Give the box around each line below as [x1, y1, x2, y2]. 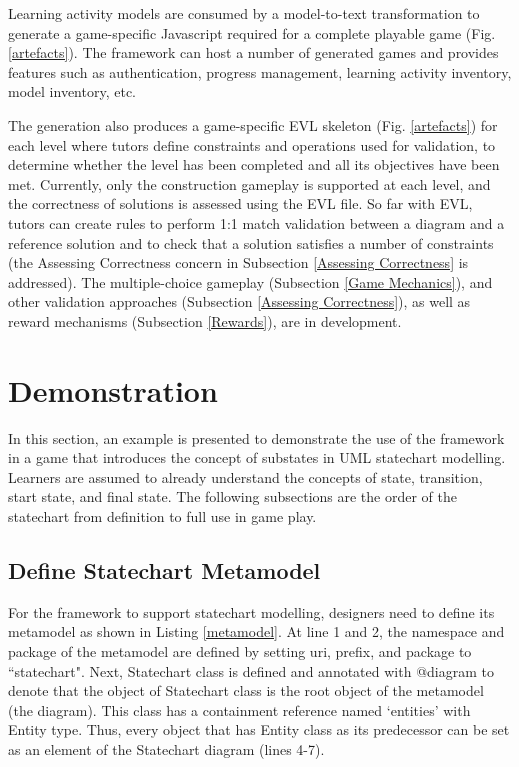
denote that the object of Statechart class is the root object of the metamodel [8, 680, 484, 701]
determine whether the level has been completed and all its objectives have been [8, 154, 500, 175]
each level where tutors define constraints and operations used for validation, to [8, 134, 496, 155]
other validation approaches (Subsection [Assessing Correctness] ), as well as [8, 291, 471, 312]
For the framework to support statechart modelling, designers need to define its [8, 601, 495, 622]
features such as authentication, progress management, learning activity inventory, [8, 61, 512, 82]
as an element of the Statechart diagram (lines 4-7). [8, 738, 325, 759]
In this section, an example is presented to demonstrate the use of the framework [8, 427, 505, 448]
